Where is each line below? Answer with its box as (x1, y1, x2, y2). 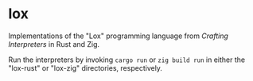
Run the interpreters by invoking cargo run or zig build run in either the (8, 55, 246, 64)
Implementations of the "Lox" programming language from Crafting (8, 31, 229, 40)
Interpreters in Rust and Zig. (8, 39, 100, 48)
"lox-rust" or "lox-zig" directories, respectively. (8, 63, 163, 72)
